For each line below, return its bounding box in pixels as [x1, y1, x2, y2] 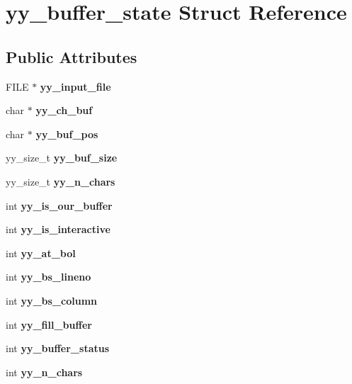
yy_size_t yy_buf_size [6, 150, 118, 165]
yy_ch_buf [35, 103, 93, 118]
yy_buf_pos [35, 126, 98, 141]
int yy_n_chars [6, 364, 83, 379]
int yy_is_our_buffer [6, 198, 113, 213]
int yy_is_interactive [6, 222, 110, 237]
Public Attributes [6, 45, 137, 67]
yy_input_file [40, 79, 111, 94]
